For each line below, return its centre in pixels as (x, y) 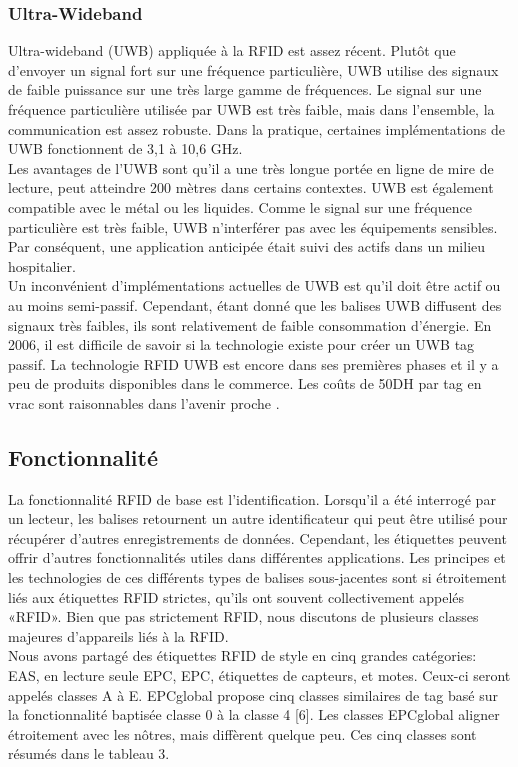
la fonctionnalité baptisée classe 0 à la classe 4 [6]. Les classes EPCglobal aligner (254, 714)
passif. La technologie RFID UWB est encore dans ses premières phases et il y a (253, 363)
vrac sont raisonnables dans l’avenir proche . (144, 402)
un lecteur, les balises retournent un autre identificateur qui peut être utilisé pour (258, 518)
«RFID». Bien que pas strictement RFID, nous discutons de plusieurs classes (243, 616)
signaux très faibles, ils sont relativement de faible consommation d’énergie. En (250, 324)
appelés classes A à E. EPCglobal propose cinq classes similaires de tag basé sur (253, 694)
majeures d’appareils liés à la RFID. (118, 635)
